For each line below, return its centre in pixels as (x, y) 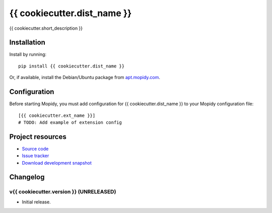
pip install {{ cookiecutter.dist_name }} (72, 66)
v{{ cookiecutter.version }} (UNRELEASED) (63, 192)
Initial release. (36, 202)
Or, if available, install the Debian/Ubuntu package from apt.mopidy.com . (85, 78)
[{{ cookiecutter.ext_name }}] (57, 115)
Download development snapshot (57, 163)
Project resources (38, 137)
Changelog (27, 177)
